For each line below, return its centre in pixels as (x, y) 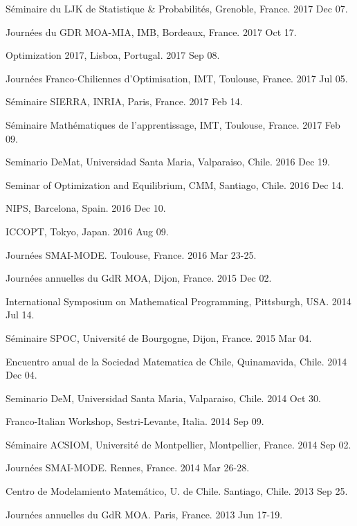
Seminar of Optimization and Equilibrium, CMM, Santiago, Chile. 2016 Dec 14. (175, 184)
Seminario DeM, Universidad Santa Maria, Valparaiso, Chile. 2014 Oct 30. (163, 398)
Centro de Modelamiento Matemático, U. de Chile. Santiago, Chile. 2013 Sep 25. (177, 491)
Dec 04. (21, 375)
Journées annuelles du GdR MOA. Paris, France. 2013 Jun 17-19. (144, 514)
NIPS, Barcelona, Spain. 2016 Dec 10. (86, 208)
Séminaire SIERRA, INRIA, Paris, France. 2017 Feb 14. (124, 101)
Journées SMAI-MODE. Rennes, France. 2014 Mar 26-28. (128, 468)
